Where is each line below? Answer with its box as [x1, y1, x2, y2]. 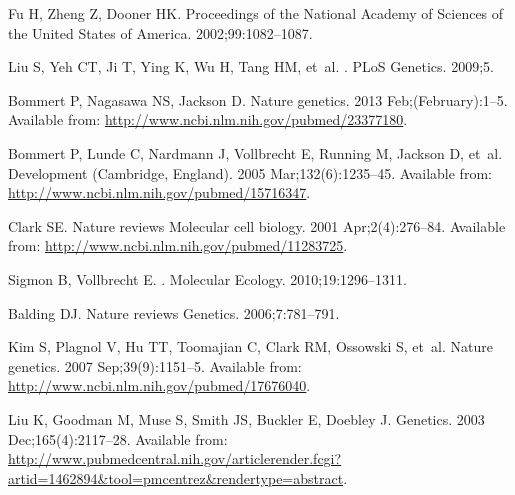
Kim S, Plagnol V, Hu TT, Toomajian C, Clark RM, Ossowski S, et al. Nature [8, 336, 493, 357]
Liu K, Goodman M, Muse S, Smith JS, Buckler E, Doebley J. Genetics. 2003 [8, 408, 485, 429]
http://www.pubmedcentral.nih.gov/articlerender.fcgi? [8, 448, 342, 469]
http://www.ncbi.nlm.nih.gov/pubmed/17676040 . [8, 375, 311, 396]
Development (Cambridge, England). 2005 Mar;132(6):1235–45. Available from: [8, 162, 492, 183]
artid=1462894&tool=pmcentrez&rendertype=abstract [8, 467, 344, 488]
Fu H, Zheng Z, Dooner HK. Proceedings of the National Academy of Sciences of [8, 3, 504, 23]
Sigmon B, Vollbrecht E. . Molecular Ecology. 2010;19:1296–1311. [8, 268, 407, 289]
